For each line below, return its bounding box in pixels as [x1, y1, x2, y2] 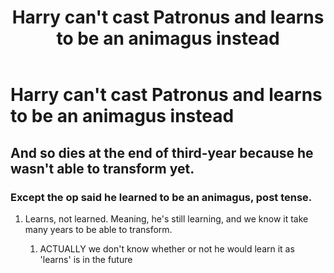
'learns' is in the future [39, 253, 133, 265]
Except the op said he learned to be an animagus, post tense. [10, 190, 313, 204]
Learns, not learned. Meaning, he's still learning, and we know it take [24, 212, 309, 225]
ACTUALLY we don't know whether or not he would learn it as [39, 242, 295, 255]
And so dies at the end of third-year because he [10, 144, 314, 161]
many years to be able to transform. [24, 223, 173, 235]
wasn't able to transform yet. [10, 160, 195, 177]
